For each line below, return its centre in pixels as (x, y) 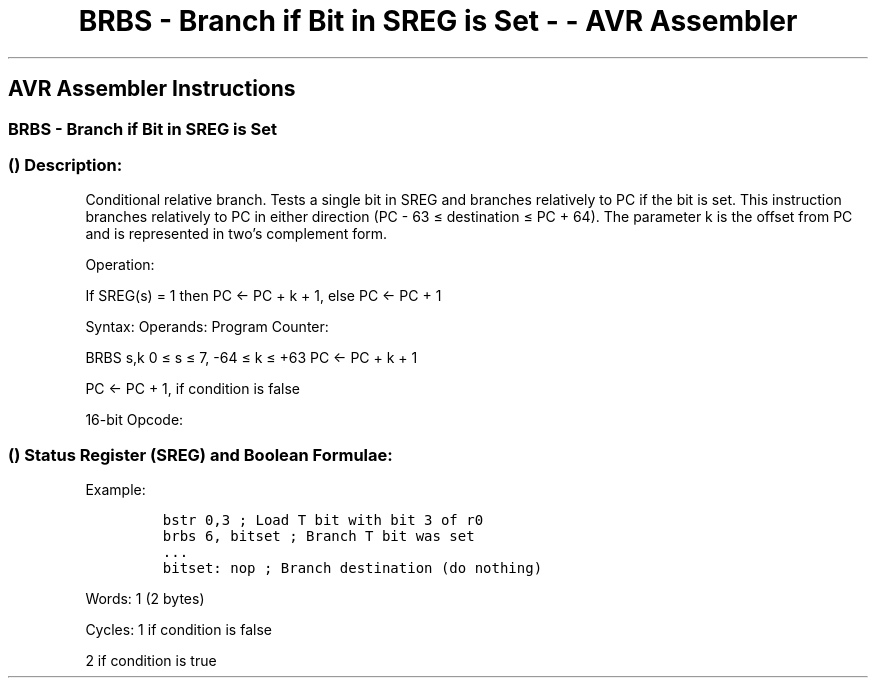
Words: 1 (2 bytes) (145, 599)
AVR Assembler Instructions (152, 89)
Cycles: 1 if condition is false (178, 630)
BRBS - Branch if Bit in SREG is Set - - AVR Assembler (438, 21)
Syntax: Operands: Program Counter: (207, 327)
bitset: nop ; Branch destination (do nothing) (352, 568)
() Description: (65, 164)
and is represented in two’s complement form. (236, 234)
